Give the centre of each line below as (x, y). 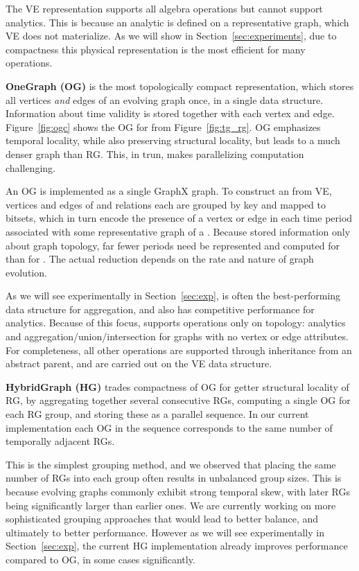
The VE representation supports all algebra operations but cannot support (164, 8)
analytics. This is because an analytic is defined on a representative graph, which (177, 22)
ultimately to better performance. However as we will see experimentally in (165, 532)
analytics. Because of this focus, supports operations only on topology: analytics (176, 323)
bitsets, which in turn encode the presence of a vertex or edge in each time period (179, 218)
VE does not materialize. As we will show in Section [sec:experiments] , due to (171, 36)
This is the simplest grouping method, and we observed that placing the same (171, 464)
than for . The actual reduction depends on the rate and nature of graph (160, 259)
